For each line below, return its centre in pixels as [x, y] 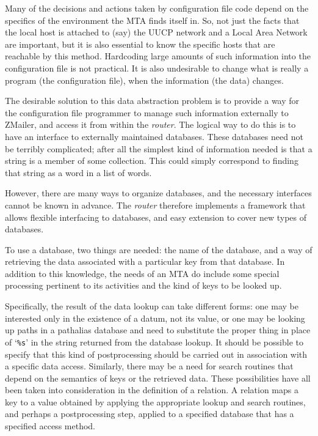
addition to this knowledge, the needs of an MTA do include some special [142, 273]
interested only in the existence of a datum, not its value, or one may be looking [155, 318]
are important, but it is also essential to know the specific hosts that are [140, 44]
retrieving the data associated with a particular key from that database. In [145, 261]
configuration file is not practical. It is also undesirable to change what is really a [157, 68]
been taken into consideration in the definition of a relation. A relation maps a [152, 390]
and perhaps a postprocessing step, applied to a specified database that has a [150, 414]
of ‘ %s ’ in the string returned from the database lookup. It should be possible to [154, 342]
